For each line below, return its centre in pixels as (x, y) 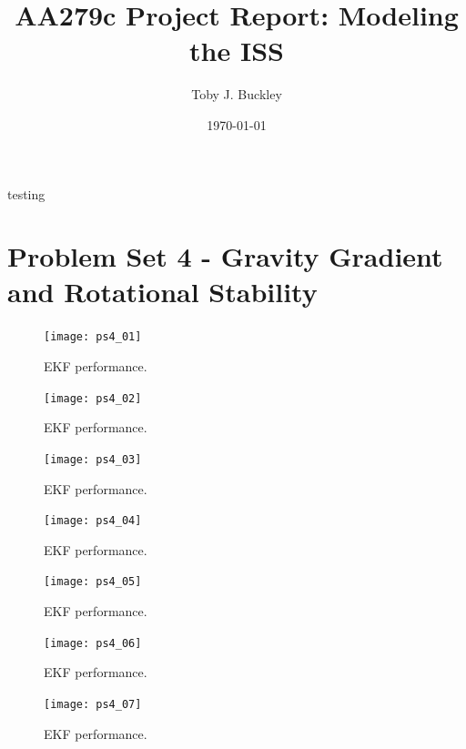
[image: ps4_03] (93, 459)
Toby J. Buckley (237, 94)
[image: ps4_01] (93, 337)
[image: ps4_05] (93, 582)
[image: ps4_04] (93, 521)
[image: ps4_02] (93, 398)
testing (26, 193)
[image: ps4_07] (93, 704)
